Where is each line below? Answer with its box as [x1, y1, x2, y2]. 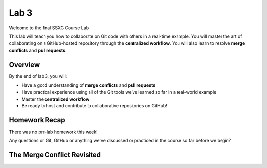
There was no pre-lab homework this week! [9, 129, 98, 135]
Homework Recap [9, 116, 65, 124]
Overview [9, 60, 40, 68]
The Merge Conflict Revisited [9, 151, 101, 159]
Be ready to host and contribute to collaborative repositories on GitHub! [21, 103, 168, 109]
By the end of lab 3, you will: [9, 73, 67, 79]
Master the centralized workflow [21, 96, 89, 102]
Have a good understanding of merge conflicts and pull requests [21, 82, 156, 88]
